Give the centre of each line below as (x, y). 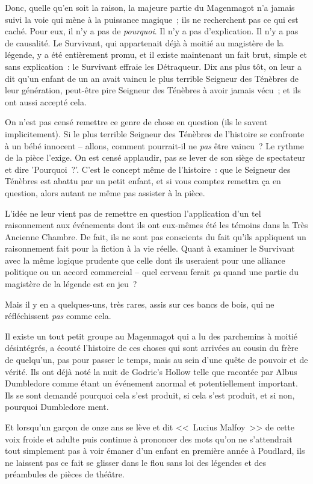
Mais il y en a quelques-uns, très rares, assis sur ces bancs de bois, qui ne (140, 304)
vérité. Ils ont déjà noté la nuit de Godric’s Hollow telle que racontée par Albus (151, 371)
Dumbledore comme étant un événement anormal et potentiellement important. (151, 383)
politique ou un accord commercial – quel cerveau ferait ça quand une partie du (152, 272)
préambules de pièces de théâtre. (65, 474)
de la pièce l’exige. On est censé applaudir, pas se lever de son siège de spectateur (155, 157)
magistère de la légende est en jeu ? (71, 284)
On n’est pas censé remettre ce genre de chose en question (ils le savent (136, 122)
